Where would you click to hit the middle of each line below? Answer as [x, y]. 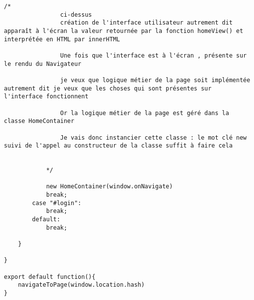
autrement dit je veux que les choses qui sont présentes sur [108, 88]
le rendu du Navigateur [43, 64]
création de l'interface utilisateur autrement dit [146, 23]
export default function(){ [50, 277]
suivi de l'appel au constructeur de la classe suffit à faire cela [118, 146]
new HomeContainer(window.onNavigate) [109, 187]
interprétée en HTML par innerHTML [62, 39]
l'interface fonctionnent [46, 97]
